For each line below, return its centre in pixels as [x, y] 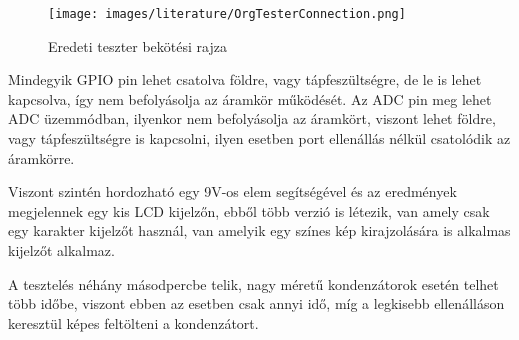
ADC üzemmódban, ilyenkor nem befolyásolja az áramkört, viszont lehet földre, [252, 118]
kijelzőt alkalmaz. [61, 250]
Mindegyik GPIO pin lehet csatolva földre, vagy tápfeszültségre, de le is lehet [245, 79]
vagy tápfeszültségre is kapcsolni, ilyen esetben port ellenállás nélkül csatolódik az [259, 138]
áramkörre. [41, 157]
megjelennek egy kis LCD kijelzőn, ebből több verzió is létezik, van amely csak [249, 210]
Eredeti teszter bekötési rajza [137, 45]
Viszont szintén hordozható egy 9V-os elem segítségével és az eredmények [232, 191]
